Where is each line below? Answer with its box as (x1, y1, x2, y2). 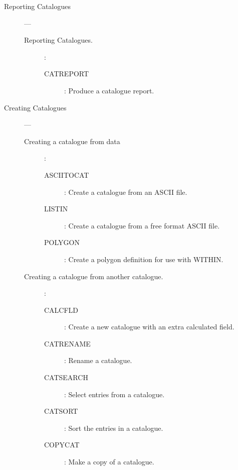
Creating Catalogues (4, 102, 67, 112)
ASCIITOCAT (44, 169, 89, 180)
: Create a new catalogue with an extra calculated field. (64, 321, 234, 332)
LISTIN (44, 203, 68, 214)
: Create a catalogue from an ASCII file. (64, 186, 187, 197)
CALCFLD (44, 304, 79, 315)
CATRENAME (44, 338, 91, 348)
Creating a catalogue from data (24, 136, 120, 146)
